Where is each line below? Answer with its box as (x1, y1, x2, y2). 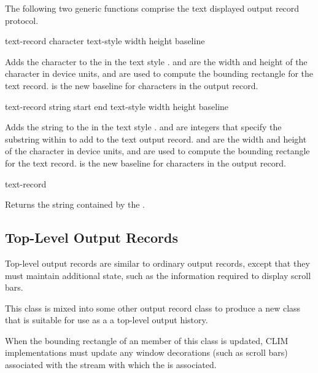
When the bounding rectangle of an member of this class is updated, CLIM (5, 334, 289, 347)
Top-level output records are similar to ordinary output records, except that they (5, 256, 310, 269)
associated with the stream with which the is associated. (5, 358, 217, 371)
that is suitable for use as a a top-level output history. (5, 313, 208, 326)
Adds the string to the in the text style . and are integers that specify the (5, 120, 282, 133)
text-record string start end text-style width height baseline (5, 100, 229, 112)
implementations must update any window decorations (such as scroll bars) (5, 346, 288, 359)
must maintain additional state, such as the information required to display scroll (5, 269, 311, 281)
